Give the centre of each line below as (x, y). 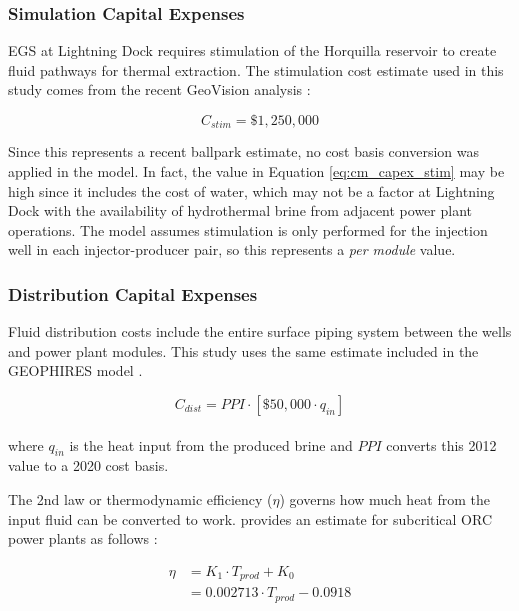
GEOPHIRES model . (75, 370)
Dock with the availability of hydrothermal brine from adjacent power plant (240, 210)
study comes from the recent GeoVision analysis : (159, 89)
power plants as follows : (83, 538)
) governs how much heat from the (385, 499)
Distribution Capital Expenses (133, 293)
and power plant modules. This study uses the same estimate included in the (243, 350)
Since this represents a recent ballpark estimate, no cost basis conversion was (243, 151)
